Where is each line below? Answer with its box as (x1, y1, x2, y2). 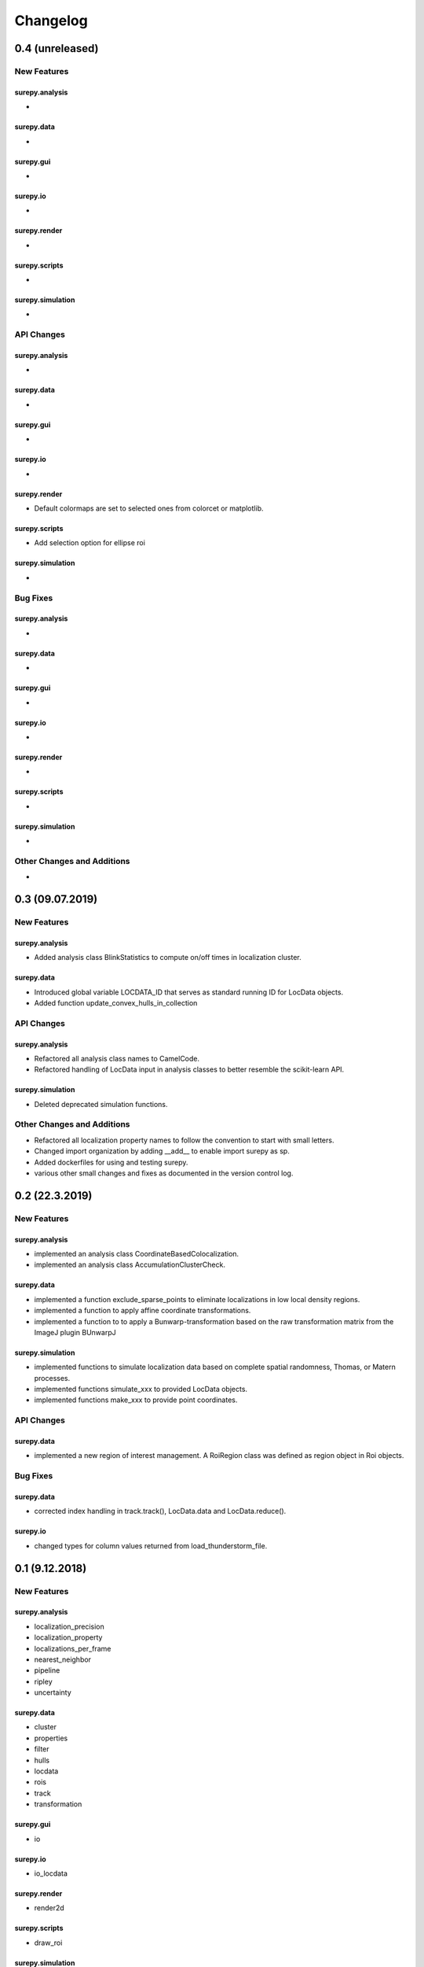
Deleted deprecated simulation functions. (34, 1099, 168, 1109)
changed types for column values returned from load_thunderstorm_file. (34, 1541, 268, 1550)
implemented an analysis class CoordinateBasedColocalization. (34, 1249, 239, 1258)
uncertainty (34, 1688, 72, 1697)
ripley (34, 1677, 53, 1686)
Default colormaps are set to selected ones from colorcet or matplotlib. (34, 504, 264, 513)
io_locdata (34, 1869, 68, 1878)
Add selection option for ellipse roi (34, 538, 145, 548)
